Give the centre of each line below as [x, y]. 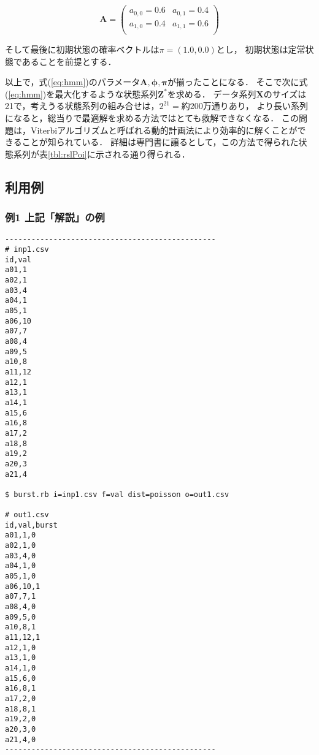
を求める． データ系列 [212, 93]
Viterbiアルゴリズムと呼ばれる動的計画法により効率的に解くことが [164, 130]
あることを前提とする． [69, 61]
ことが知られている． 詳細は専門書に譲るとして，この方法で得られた [160, 142]
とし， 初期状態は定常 [261, 49]
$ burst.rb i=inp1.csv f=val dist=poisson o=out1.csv [117, 494]
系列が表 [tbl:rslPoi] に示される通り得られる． [102, 154]
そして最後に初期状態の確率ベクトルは [82, 49]
